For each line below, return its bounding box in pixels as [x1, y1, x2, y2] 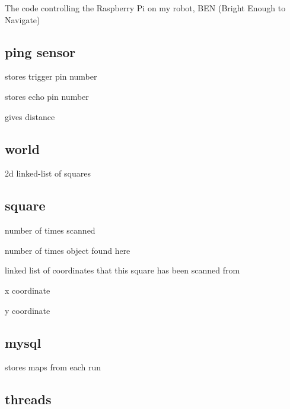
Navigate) [5, 13, 40, 26]
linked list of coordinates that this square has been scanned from [5, 264, 240, 276]
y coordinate [5, 304, 50, 316]
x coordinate [5, 284, 50, 296]
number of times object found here [5, 244, 130, 256]
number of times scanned [5, 224, 95, 237]
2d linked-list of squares [5, 167, 91, 180]
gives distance [5, 110, 55, 122]
